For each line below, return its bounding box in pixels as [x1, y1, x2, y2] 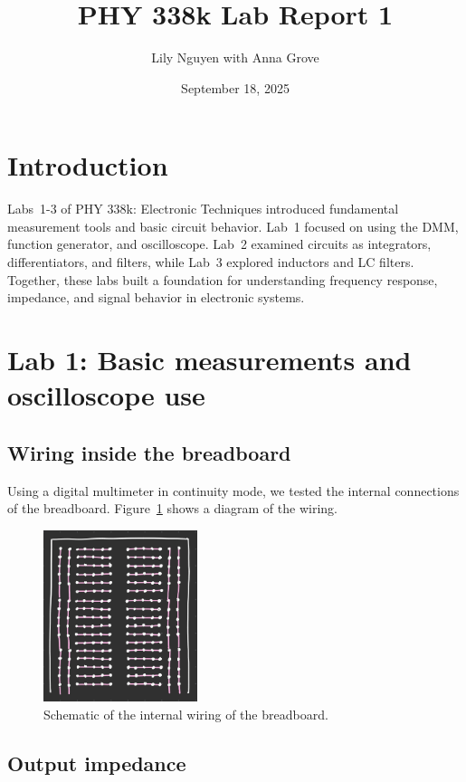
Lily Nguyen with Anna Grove [151, 48, 319, 67]
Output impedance [7, 749, 186, 777]
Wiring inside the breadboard [7, 438, 291, 466]
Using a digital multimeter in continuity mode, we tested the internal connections [7, 481, 460, 500]
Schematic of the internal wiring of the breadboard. [43, 704, 328, 723]
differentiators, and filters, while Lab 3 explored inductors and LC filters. [7, 253, 414, 272]
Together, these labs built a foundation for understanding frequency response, [7, 270, 438, 289]
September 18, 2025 [181, 78, 290, 97]
